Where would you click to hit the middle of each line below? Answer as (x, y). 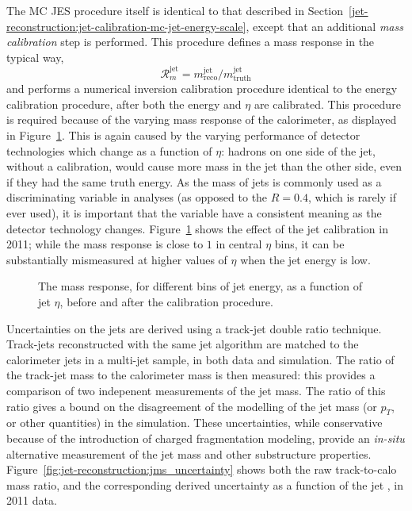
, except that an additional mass (324, 26)
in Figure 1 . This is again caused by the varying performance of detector (183, 135)
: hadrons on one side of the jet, (298, 150)
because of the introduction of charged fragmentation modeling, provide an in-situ (206, 438)
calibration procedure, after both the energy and (124, 104)
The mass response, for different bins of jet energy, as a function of (200, 286)
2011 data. (32, 500)
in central (239, 244)
